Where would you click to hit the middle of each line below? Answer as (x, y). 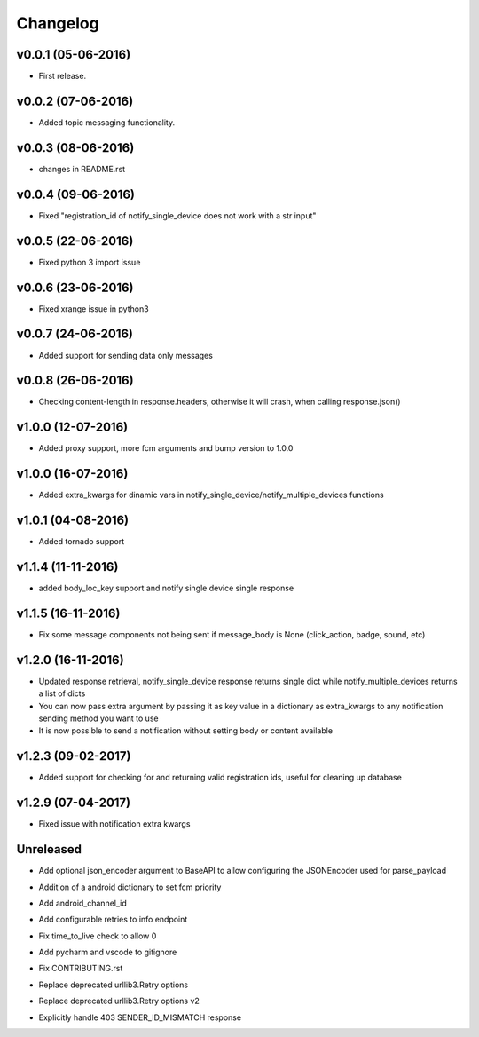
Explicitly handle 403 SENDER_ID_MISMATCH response (140, 1017)
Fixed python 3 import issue (90, 262)
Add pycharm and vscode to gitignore (108, 952)
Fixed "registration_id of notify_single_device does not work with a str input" (177, 215)
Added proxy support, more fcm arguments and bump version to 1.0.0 (166, 448)
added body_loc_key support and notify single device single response (166, 588)
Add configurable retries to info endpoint (113, 920)
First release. (63, 76)
